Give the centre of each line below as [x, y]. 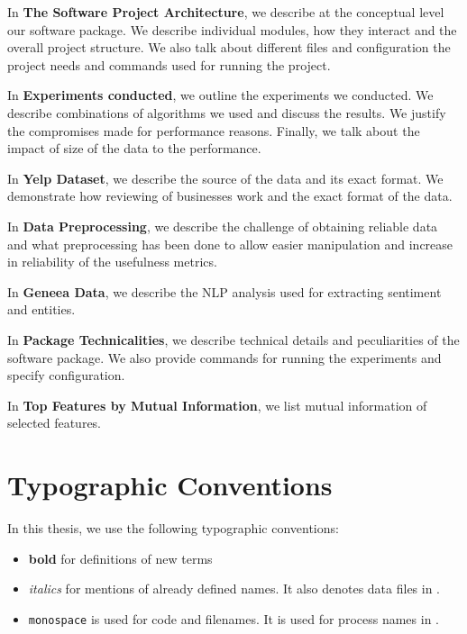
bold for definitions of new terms [120, 558]
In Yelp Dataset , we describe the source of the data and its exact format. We [225, 178]
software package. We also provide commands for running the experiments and [224, 357]
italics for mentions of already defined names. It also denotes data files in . [234, 589]
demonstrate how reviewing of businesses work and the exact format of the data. [230, 196]
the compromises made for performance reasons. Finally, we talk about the [214, 130]
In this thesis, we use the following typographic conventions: [173, 528]
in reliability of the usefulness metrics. [112, 262]
